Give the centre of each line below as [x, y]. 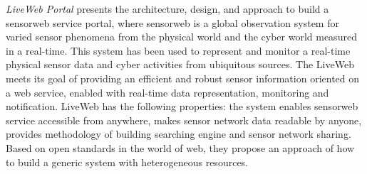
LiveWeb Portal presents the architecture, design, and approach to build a [167, 9]
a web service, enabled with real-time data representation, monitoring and [167, 92]
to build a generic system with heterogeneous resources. [127, 162]
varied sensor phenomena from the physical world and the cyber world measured [181, 37]
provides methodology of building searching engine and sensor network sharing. [179, 134]
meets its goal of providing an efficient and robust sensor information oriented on [183, 78]
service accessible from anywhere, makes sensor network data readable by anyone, [184, 120]
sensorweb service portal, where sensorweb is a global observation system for [172, 22]
